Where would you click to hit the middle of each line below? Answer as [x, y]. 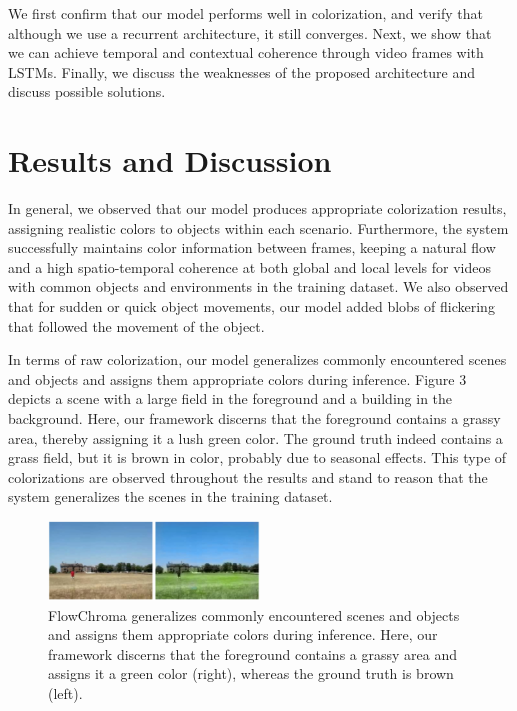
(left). [65, 693]
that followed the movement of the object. [136, 325]
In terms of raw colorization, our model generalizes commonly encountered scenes [257, 359]
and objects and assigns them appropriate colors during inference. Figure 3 [237, 378]
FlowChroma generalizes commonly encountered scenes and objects [254, 614]
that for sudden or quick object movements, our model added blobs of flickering [251, 306]
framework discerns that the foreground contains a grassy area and [252, 653]
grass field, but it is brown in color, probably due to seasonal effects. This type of [257, 457]
